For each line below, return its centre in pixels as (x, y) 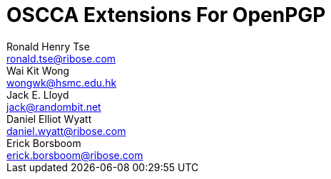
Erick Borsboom (44, 143)
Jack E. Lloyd (38, 94)
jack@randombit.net (54, 107)
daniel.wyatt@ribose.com (66, 131)
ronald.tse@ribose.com (61, 58)
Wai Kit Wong (38, 70)
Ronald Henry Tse (48, 46)
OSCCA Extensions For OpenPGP (166, 15)
